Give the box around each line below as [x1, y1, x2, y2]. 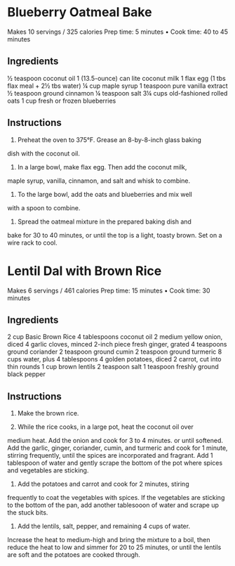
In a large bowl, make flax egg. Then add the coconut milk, [17, 162, 187, 171]
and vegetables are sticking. [7, 466, 89, 475]
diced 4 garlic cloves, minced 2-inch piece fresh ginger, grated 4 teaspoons [7, 340, 227, 349]
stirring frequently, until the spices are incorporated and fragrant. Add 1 [7, 451, 213, 460]
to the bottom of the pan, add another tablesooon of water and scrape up [7, 501, 220, 510]
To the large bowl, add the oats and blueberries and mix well [17, 190, 193, 198]
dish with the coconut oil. [7, 149, 81, 157]
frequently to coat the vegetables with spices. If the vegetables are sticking [7, 494, 225, 502]
